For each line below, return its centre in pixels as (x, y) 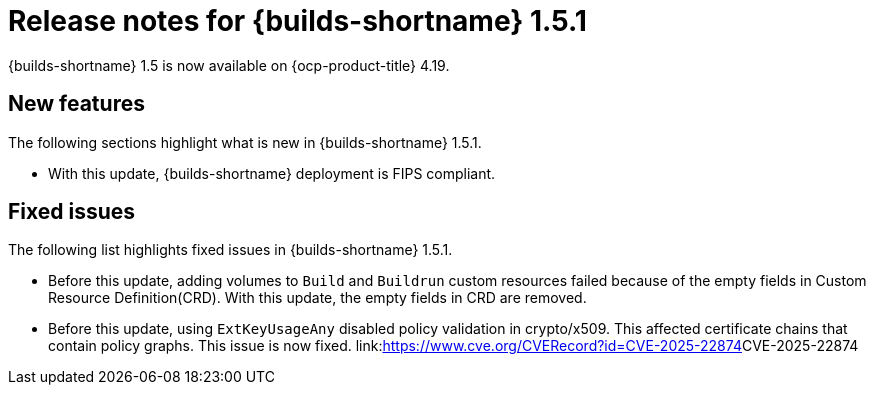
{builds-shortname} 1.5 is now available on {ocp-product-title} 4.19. (229, 65)
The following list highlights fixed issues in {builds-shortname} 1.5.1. (230, 250)
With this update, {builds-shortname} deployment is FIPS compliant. (272, 173)
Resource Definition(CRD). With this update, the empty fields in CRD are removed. (317, 298)
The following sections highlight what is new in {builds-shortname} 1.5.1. (245, 142)
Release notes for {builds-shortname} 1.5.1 (297, 21)
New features (76, 104)
